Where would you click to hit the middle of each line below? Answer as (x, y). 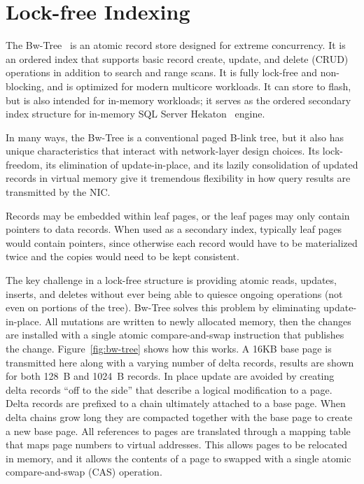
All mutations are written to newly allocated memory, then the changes (198, 321)
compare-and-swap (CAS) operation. (84, 472)
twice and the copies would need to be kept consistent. (122, 256)
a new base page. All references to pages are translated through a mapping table (178, 430)
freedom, (24, 164)
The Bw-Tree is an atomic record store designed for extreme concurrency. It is (176, 45)
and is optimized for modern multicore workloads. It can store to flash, (199, 86)
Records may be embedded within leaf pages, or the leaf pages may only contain (178, 215)
